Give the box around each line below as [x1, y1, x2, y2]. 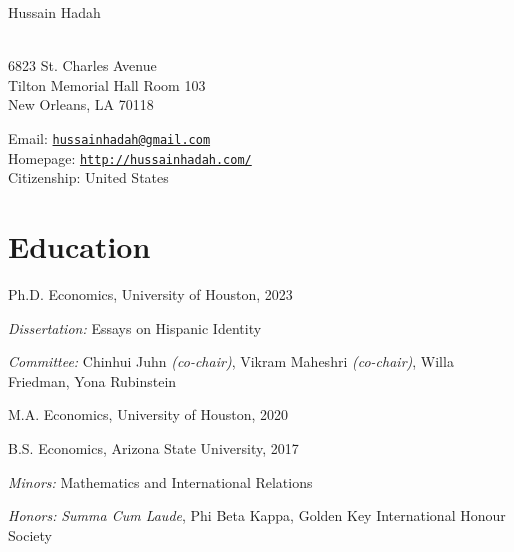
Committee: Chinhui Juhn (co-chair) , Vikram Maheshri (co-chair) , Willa [8, 351, 454, 372]
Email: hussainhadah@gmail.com [8, 127, 211, 148]
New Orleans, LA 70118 [8, 94, 154, 115]
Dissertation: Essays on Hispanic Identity [8, 317, 262, 338]
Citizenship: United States [8, 167, 169, 188]
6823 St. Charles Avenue [8, 55, 157, 76]
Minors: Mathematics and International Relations [8, 471, 313, 492]
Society [8, 524, 52, 545]
